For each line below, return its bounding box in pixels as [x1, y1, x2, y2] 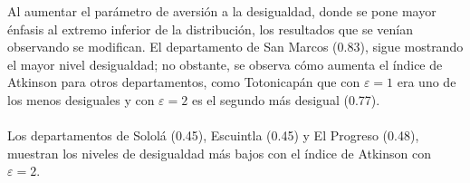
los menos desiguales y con [7, 90, 155, 109]
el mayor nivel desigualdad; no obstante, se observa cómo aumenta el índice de [7, 54, 443, 73]
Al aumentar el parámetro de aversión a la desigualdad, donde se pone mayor [7, 2, 436, 20]
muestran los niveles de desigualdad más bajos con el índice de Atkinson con [7, 143, 431, 162]
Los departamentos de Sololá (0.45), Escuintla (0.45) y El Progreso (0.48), [7, 126, 419, 145]
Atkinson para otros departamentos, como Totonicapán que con [7, 72, 360, 91]
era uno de [397, 72, 456, 91]
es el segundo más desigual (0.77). [191, 90, 380, 109]
